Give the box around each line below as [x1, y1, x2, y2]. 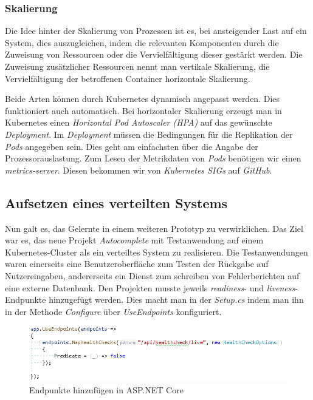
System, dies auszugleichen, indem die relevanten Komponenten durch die [5, 36, 279, 49]
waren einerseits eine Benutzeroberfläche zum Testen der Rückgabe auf [5, 257, 269, 270]
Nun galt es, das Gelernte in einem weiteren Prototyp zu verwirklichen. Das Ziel [5, 222, 303, 234]
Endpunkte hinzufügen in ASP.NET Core [29, 383, 184, 396]
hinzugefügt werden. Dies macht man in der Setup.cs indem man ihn [49, 293, 304, 306]
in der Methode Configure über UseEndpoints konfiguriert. [5, 305, 222, 317]
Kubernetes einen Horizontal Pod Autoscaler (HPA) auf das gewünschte [5, 116, 272, 129]
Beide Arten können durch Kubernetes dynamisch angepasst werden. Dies [5, 92, 280, 105]
